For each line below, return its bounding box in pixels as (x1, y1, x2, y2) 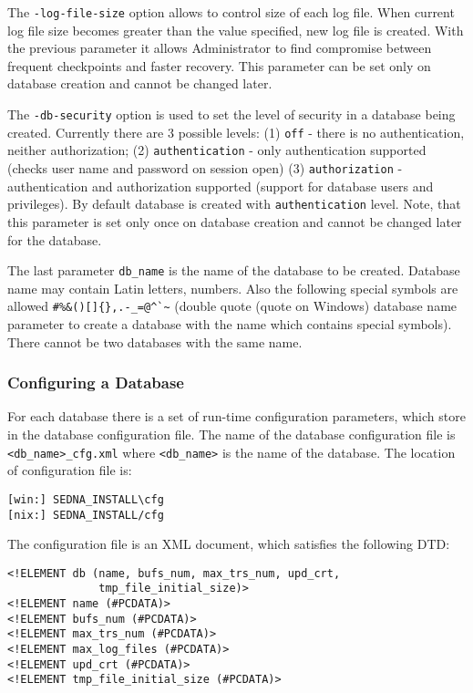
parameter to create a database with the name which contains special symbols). (7, 315, 452, 333)
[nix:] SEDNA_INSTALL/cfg (7, 508, 164, 522)
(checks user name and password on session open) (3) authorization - (7, 159, 403, 177)
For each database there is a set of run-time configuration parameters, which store (7, 407, 466, 426)
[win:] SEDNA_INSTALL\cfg (7, 492, 164, 506)
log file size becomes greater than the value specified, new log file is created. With (7, 20, 464, 39)
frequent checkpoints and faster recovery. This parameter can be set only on (7, 56, 431, 75)
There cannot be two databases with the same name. (7, 332, 303, 351)
